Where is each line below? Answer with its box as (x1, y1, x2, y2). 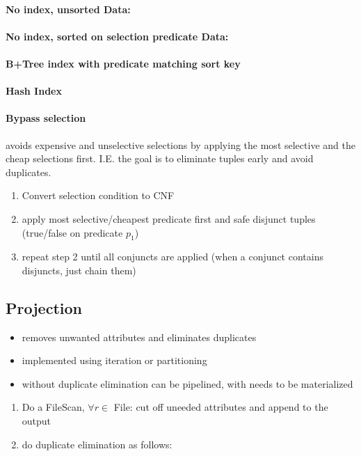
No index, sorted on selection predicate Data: (6, 29, 229, 43)
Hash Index (6, 84, 62, 98)
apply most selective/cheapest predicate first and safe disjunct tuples (22, 211, 316, 226)
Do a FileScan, (22, 400, 85, 414)
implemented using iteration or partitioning (22, 353, 207, 368)
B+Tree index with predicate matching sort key (6, 56, 241, 70)
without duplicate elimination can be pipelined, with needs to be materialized (22, 376, 353, 391)
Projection (6, 297, 82, 318)
